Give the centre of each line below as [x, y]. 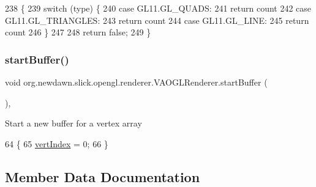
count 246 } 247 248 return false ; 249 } [78, 32]
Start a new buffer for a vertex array [73, 123]
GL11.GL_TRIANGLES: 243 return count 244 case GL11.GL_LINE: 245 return [157, 20]
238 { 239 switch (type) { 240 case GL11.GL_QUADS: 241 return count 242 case [158, 8]
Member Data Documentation [103, 176]
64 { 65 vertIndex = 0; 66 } [57, 143]
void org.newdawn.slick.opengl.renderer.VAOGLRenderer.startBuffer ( [136, 82]
